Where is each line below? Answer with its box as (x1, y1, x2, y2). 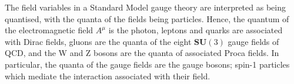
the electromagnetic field (5, 24, 93, 36)
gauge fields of (228, 35, 279, 47)
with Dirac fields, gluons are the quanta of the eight (5, 35, 192, 47)
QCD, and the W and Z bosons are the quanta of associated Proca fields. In (5, 47, 279, 59)
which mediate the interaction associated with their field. (5, 69, 211, 82)
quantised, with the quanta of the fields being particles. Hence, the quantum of (5, 12, 289, 24)
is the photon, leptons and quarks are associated (108, 24, 283, 36)
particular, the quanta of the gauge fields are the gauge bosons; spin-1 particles (5, 58, 290, 70)
